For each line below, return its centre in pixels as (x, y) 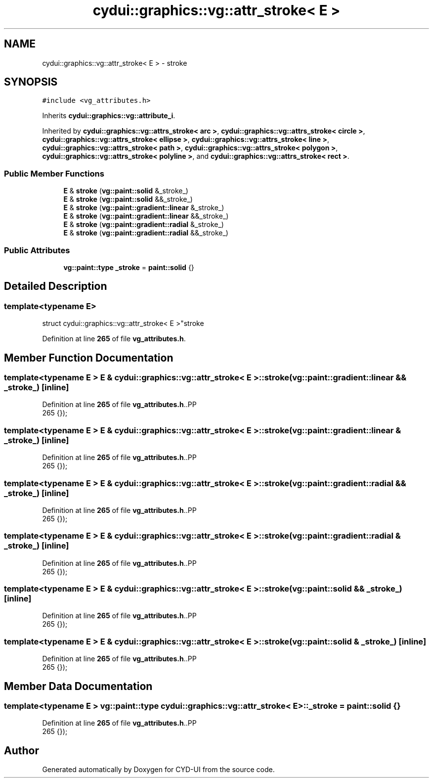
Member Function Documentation (89, 358)
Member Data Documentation (78, 686)
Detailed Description (56, 286)
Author (22, 750)
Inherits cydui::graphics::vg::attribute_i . (109, 116)
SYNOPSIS (31, 82)
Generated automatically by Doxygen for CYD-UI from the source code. (158, 770)
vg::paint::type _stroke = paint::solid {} (129, 267)
